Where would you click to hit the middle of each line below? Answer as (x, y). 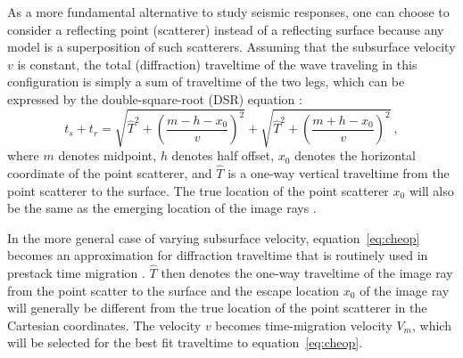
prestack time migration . (76, 273)
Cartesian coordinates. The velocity (104, 325)
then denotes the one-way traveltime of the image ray (307, 273)
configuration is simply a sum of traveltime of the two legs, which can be (206, 81)
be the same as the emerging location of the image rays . (162, 208)
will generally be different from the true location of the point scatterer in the (217, 308)
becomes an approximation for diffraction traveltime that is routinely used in (218, 255)
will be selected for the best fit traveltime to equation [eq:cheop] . (185, 342)
